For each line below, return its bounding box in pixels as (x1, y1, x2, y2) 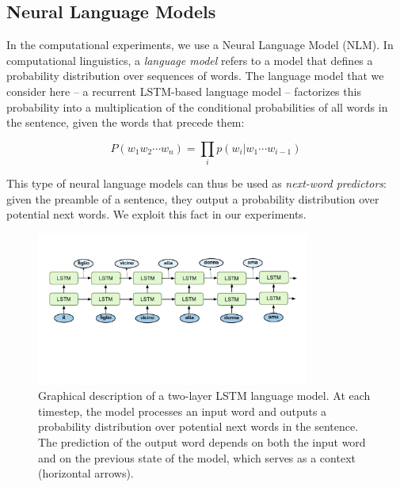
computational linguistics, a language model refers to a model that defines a (6, 51, 373, 68)
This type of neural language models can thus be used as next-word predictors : (6, 175, 387, 192)
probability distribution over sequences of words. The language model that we (6, 67, 384, 84)
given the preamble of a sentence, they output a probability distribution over (6, 190, 379, 207)
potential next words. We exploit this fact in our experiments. (6, 206, 307, 223)
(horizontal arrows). (38, 465, 134, 481)
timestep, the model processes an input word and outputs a (38, 402, 327, 419)
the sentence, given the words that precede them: (6, 114, 245, 131)
